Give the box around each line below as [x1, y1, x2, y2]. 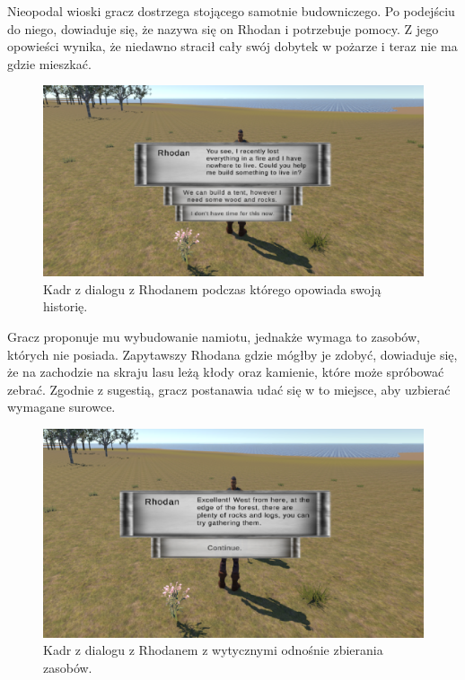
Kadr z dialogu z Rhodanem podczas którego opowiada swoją [43, 279, 382, 298]
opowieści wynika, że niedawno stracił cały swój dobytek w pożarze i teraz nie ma [7, 37, 458, 56]
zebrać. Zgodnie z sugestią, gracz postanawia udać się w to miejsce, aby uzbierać [7, 379, 451, 398]
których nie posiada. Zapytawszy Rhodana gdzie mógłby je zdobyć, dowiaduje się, [7, 344, 458, 363]
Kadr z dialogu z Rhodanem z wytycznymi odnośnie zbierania [43, 641, 383, 659]
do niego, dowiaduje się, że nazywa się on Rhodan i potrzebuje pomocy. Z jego [7, 19, 439, 38]
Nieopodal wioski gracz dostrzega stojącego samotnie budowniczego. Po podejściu [7, 2, 455, 20]
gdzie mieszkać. [7, 54, 92, 73]
